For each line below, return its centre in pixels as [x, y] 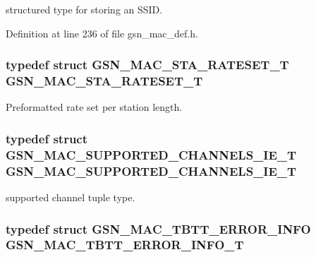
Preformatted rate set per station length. [94, 107]
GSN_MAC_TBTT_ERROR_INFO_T [125, 245]
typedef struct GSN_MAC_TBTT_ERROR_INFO [158, 228]
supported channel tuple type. [71, 197]
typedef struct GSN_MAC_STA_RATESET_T [147, 65]
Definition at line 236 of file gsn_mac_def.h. [102, 33]
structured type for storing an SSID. [84, 9]
